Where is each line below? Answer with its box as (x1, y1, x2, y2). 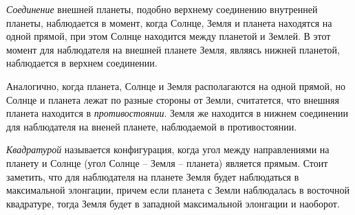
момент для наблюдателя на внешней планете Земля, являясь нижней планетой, (6, 42, 340, 56)
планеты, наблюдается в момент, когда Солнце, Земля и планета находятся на (6, 15, 332, 30)
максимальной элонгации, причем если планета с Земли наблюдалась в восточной (6, 183, 349, 197)
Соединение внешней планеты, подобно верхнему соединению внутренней (6, 2, 318, 16)
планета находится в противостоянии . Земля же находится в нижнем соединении (6, 106, 348, 120)
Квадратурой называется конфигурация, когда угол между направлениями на (6, 142, 330, 157)
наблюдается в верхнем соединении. (6, 56, 158, 70)
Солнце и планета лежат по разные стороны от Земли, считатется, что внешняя (6, 92, 339, 106)
